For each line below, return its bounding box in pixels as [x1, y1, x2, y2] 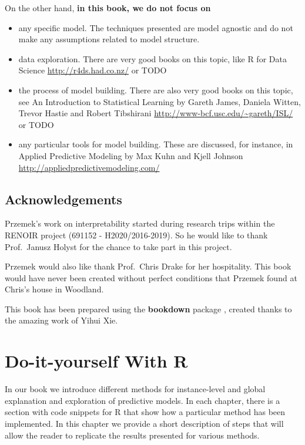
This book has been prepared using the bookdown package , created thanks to [5, 302, 292, 315]
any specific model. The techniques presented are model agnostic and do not [18, 21, 293, 33]
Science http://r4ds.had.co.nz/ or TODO [18, 64, 167, 76]
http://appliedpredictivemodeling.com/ [18, 161, 160, 173]
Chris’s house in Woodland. [5, 283, 104, 295]
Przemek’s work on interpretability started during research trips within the [5, 217, 275, 230]
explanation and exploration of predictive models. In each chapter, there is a [5, 394, 280, 406]
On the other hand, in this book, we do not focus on [5, 2, 211, 14]
